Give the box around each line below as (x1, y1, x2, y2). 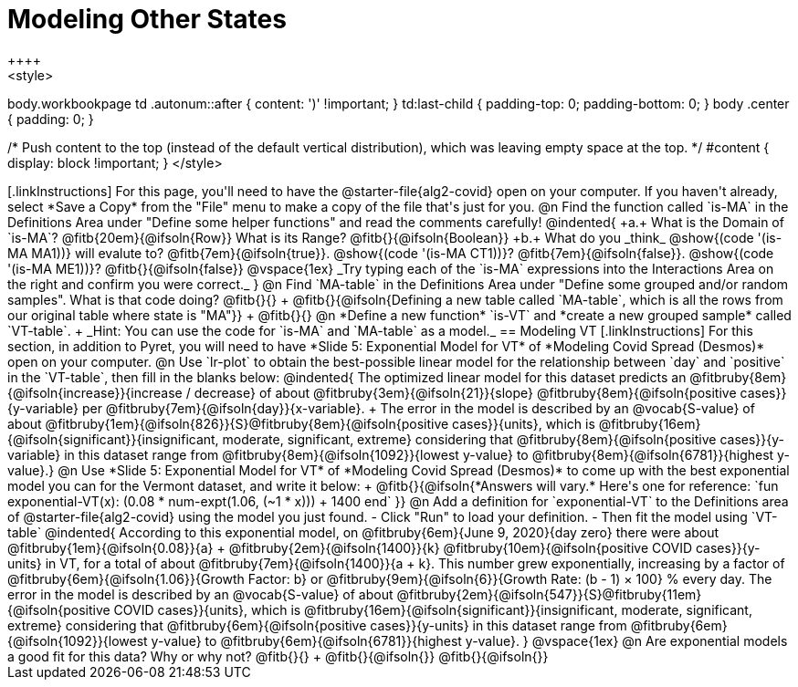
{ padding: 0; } (7, 110, 94, 127)
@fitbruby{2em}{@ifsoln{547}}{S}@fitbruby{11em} (396, 586, 702, 602)
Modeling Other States (7, 4, 287, 35)
